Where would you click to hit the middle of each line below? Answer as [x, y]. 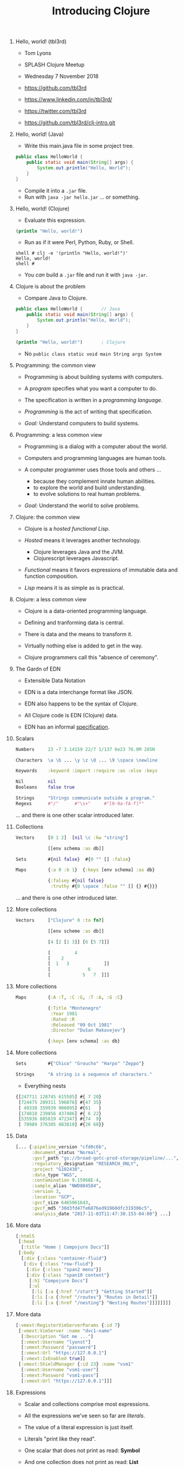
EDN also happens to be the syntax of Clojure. [81, 704]
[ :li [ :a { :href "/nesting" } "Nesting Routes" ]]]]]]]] [101, 1303]
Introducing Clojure [101, 11]
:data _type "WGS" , [54, 1175]
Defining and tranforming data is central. [74, 622]
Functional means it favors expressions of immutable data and [101, 570]
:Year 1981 [64, 1013]
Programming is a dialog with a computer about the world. [96, 446]
